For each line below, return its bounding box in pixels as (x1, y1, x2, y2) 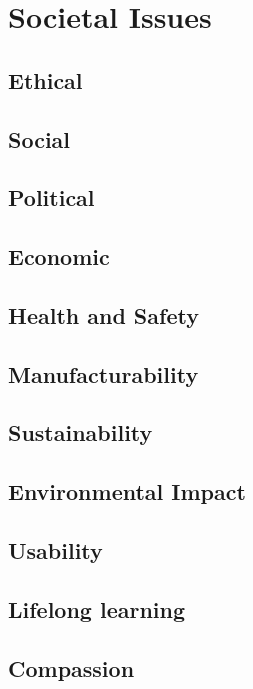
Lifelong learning (8, 593, 186, 624)
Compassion (8, 652, 135, 683)
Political (8, 182, 95, 213)
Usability (8, 535, 103, 566)
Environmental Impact (8, 476, 246, 507)
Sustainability (8, 417, 153, 448)
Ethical (8, 64, 83, 95)
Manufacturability (8, 358, 199, 389)
